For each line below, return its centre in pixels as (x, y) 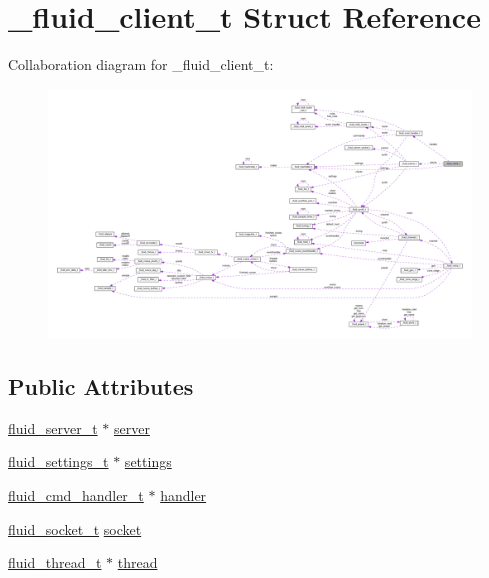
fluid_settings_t (58, 461)
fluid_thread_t (55, 562)
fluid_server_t (53, 427)
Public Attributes (101, 385)
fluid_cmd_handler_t (76, 494)
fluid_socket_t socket (75, 528)
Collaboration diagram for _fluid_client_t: (141, 64)
